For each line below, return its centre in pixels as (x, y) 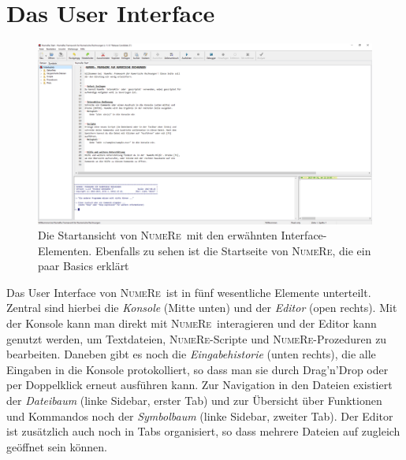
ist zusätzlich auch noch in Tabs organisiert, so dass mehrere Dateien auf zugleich (203, 431)
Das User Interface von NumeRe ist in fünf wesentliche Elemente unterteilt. (189, 292)
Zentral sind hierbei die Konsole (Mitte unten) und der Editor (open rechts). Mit (202, 308)
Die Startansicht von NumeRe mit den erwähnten (158, 235)
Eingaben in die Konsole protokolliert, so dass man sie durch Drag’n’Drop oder (197, 369)
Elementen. (65, 250)
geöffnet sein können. (57, 446)
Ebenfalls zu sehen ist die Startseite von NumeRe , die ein (233, 250)
